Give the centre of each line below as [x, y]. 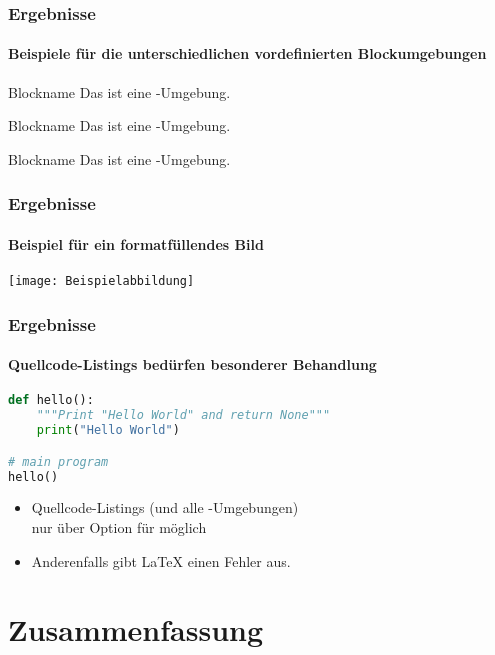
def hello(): [51, 400]
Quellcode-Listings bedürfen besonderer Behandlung [192, 364]
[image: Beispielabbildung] [101, 281]
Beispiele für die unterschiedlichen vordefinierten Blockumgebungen [247, 53]
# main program [58, 461]
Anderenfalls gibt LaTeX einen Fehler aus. [161, 560]
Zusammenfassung [136, 629]
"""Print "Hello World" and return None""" [183, 415]
